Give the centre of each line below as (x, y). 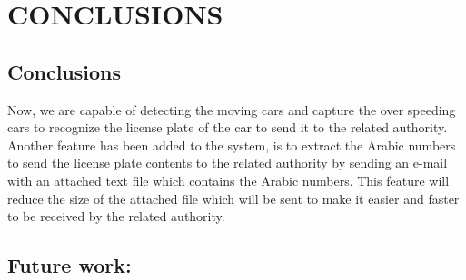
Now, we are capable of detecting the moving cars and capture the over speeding (232, 109)
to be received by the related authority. (116, 216)
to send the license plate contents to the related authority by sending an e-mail (228, 163)
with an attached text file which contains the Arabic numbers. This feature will (228, 180)
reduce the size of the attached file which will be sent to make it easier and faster (233, 198)
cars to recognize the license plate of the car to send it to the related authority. (228, 127)
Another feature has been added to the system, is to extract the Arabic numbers (232, 145)
